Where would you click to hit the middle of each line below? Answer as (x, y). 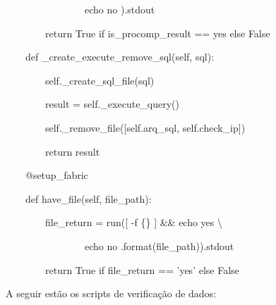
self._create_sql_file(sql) (100, 80)
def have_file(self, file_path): (88, 198)
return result (72, 151)
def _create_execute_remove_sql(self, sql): (120, 57)
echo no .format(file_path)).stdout (159, 245)
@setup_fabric (56, 175)
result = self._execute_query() (112, 104)
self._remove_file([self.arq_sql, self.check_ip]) (145, 127)
